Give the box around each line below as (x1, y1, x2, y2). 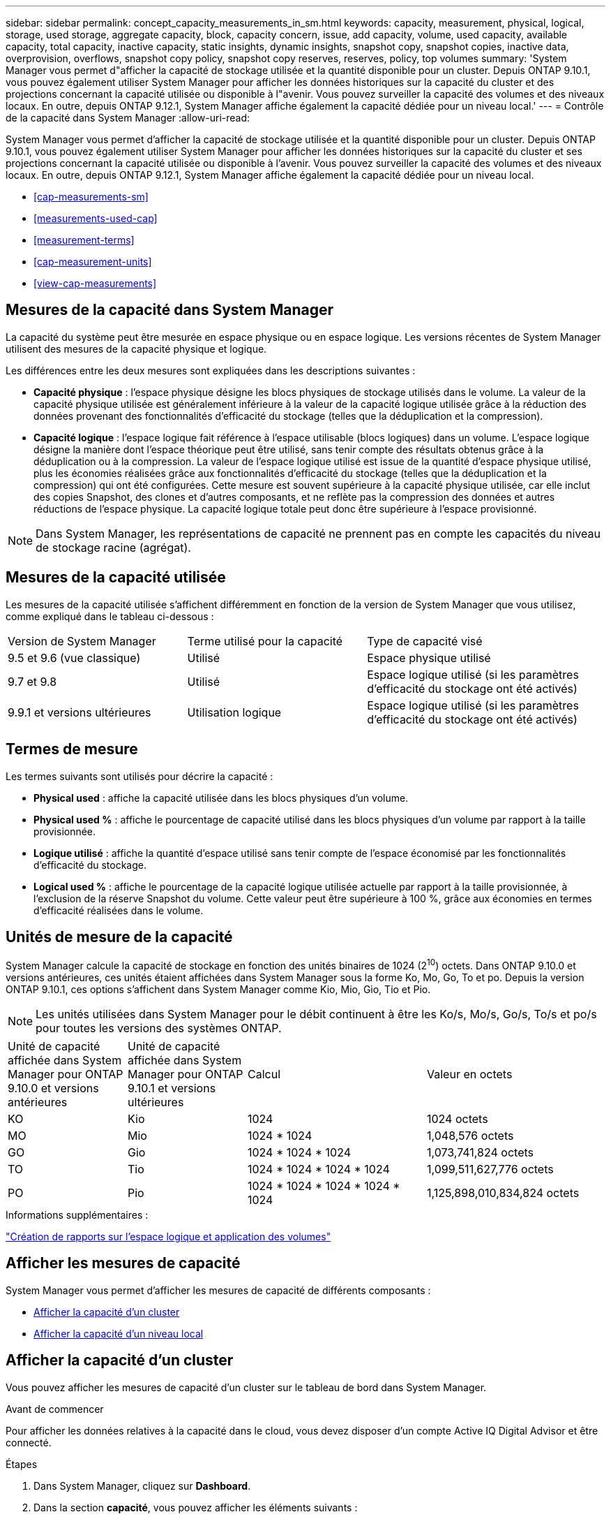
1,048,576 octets (427, 1129, 514, 1143)
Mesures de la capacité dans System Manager (6, 301, 334, 319)
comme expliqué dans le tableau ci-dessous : (6, 610, 214, 622)
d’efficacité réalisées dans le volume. (33, 904, 204, 916)
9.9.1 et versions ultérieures (8, 705, 151, 719)
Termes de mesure (6, 740, 138, 758)
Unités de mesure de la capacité (6, 927, 233, 946)
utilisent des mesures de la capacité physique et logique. (6, 342, 267, 355)
